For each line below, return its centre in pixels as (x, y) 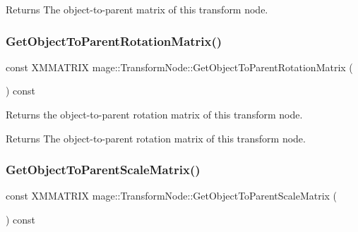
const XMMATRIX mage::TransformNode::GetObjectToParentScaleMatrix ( (172, 196)
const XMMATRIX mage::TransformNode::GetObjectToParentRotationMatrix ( (179, 67)
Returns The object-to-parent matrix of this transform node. (137, 9)
